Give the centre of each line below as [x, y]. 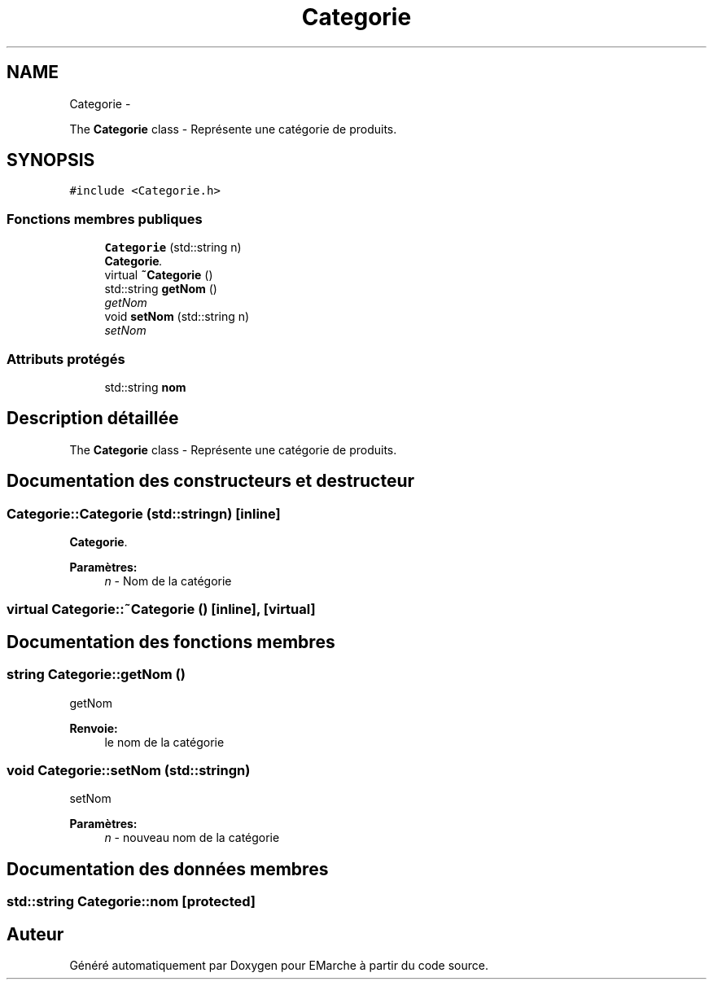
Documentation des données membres [168, 869]
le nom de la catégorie [164, 742]
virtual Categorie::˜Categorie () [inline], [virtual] [161, 609]
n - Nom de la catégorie [168, 581]
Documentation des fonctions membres [171, 642]
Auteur [35, 934]
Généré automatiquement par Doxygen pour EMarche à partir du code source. [279, 966]
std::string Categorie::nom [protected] [131, 902]
